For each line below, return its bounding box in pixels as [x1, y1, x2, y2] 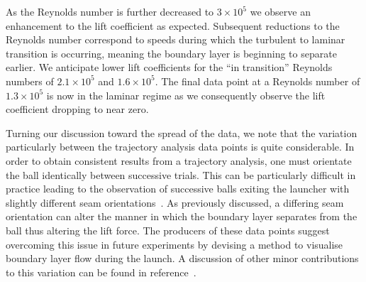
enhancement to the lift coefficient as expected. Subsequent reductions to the [6, 18, 340, 33]
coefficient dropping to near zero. [6, 102, 149, 116]
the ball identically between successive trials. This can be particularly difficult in [6, 167, 356, 182]
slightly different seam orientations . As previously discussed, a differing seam [6, 195, 344, 210]
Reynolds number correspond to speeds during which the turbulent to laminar [6, 32, 345, 47]
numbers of [6, 73, 54, 88]
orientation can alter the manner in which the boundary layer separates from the [6, 209, 357, 224]
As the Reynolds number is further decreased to [6, 4, 214, 18]
